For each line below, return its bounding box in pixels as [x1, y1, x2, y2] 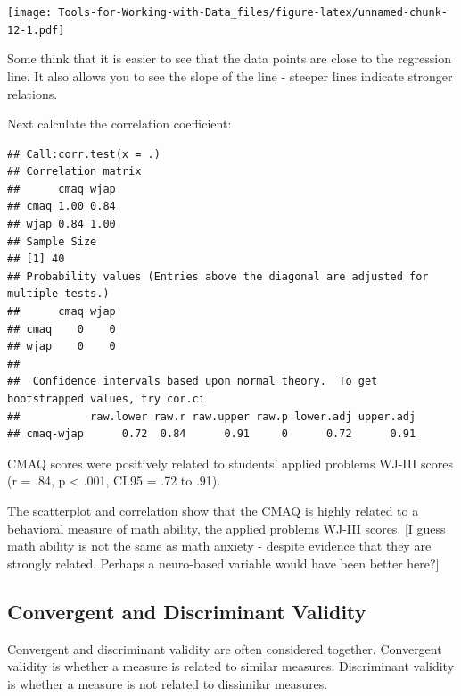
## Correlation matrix [7, 165, 142, 178]
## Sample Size [7, 235, 97, 248]
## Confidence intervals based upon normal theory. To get [7, 375, 378, 388]
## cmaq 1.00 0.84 [7, 200, 116, 213]
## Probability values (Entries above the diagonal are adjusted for [7, 269, 429, 283]
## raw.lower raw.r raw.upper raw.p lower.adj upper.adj [7, 410, 416, 423]
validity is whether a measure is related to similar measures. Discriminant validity [7, 657, 455, 675]
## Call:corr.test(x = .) [7, 147, 161, 161]
